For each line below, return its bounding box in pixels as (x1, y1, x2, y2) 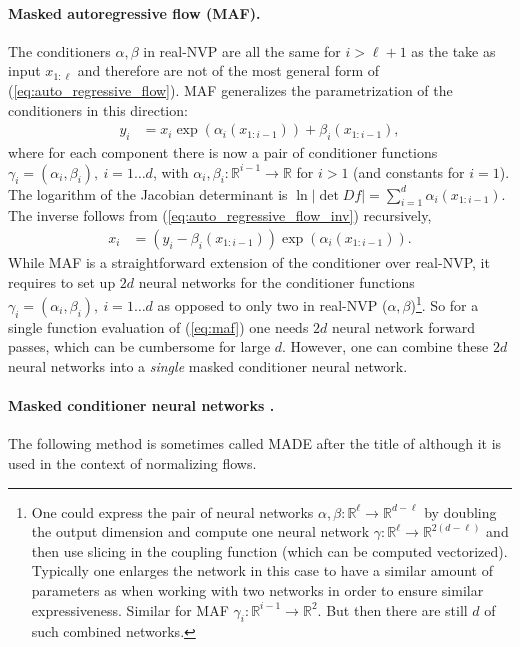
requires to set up (8, 271, 116, 292)
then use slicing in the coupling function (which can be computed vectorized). (31, 540, 508, 561)
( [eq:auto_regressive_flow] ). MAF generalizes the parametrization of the (8, 79, 453, 100)
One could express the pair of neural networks (31, 501, 314, 522)
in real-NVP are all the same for (143, 40, 341, 61)
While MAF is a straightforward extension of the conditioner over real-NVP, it (8, 252, 490, 273)
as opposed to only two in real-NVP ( (157, 294, 388, 315)
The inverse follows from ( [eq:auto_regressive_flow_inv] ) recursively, (8, 205, 432, 226)
